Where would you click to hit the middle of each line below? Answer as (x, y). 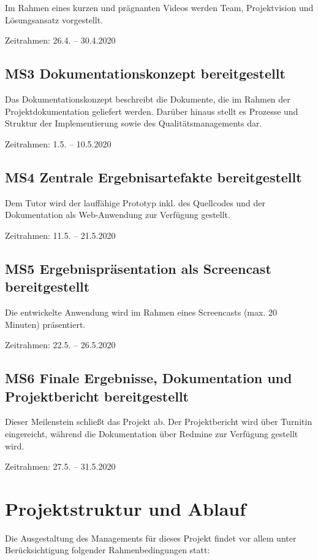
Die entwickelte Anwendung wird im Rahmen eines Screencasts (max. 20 (141, 312)
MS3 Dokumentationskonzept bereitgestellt (145, 73)
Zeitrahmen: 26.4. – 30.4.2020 (60, 40)
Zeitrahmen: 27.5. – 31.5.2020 (60, 466)
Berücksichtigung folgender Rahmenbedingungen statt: (108, 550)
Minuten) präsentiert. (45, 324)
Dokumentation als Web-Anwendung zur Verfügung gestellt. (118, 215)
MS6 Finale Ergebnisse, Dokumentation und (149, 378)
